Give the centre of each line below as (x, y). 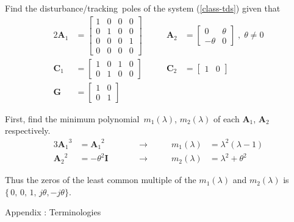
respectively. (28, 130)
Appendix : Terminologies (53, 212)
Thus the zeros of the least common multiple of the (101, 180)
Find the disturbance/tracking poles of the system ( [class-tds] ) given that (143, 8)
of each (226, 118)
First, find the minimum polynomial (72, 118)
